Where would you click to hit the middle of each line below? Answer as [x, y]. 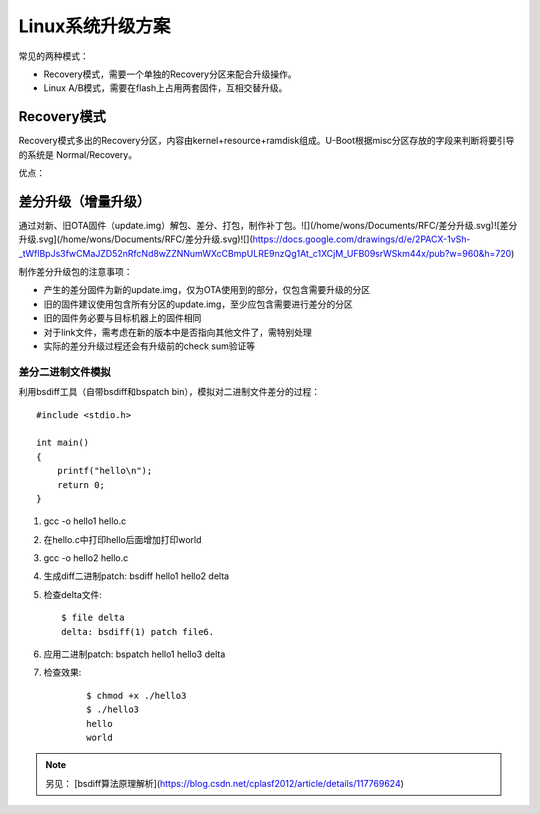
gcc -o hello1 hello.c [85, 521]
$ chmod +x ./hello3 [136, 695]
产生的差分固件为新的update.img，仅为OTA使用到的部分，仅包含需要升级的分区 [206, 290]
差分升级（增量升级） [84, 201]
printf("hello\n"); [104, 471]
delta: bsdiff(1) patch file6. [138, 631]
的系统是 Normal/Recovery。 [78, 154]
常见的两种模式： [53, 56]
